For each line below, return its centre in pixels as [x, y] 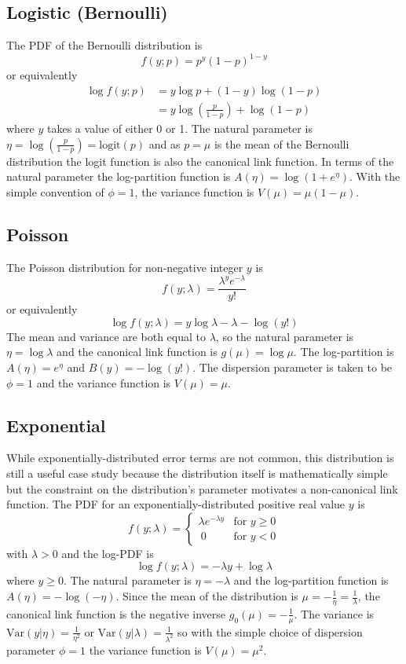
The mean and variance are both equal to [106, 336]
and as [165, 143]
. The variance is [334, 613]
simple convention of [55, 191]
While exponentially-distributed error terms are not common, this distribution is [200, 458]
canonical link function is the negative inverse [116, 613]
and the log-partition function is [311, 580]
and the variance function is [104, 382]
